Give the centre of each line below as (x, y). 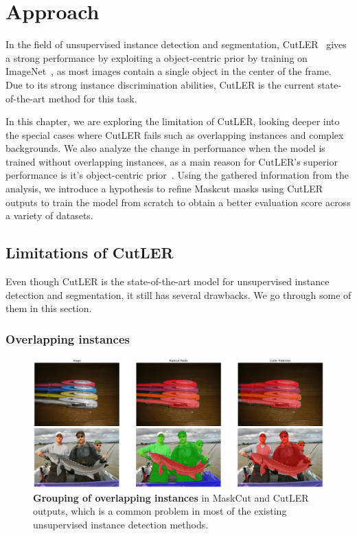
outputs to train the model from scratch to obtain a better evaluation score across (178, 202)
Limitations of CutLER (90, 253)
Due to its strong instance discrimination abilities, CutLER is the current (160, 84)
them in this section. (49, 308)
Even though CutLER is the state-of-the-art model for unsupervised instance (168, 281)
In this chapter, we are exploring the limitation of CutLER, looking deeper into (173, 121)
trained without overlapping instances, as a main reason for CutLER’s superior (172, 161)
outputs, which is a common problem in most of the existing (160, 511)
